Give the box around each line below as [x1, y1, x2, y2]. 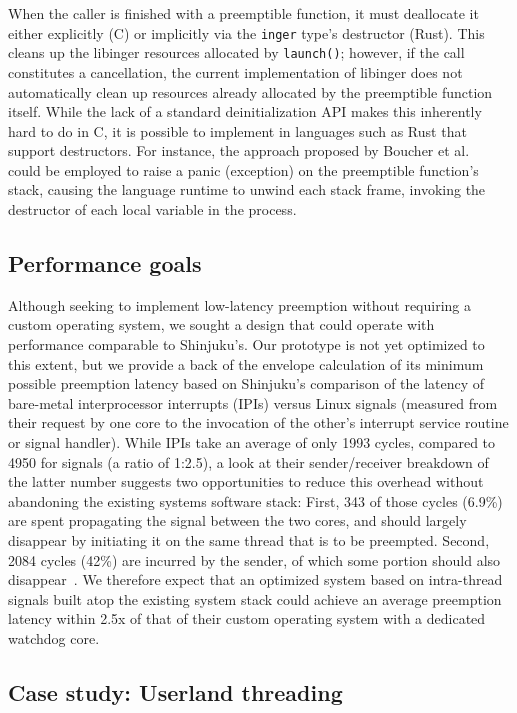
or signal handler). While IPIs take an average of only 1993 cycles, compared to [8, 432, 496, 453]
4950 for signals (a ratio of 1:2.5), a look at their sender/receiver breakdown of [8, 451, 489, 472]
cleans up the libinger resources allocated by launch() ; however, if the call [8, 42, 465, 63]
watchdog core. [8, 627, 100, 648]
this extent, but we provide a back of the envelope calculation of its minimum [8, 353, 484, 374]
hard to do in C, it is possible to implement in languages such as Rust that [8, 120, 467, 141]
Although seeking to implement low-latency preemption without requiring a [8, 294, 471, 315]
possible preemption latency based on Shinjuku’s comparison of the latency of [8, 373, 485, 394]
